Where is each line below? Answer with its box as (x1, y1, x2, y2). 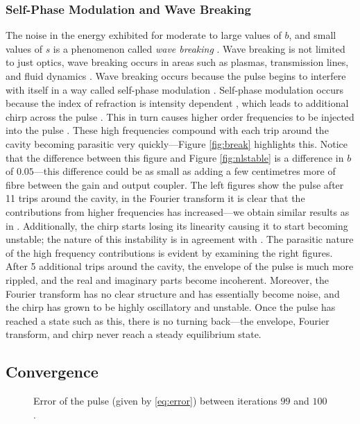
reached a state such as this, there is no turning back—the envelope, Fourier (6, 313, 329, 328)
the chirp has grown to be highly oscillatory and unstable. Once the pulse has (6, 300, 336, 314)
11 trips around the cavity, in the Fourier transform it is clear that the (6, 191, 305, 205)
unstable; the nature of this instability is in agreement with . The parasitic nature (6, 232, 354, 246)
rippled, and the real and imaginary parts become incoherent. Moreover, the (6, 272, 329, 287)
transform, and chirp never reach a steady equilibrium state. (6, 327, 262, 341)
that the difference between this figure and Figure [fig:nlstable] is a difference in (6, 150, 344, 164)
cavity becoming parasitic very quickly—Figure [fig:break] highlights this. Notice (6, 136, 348, 151)
